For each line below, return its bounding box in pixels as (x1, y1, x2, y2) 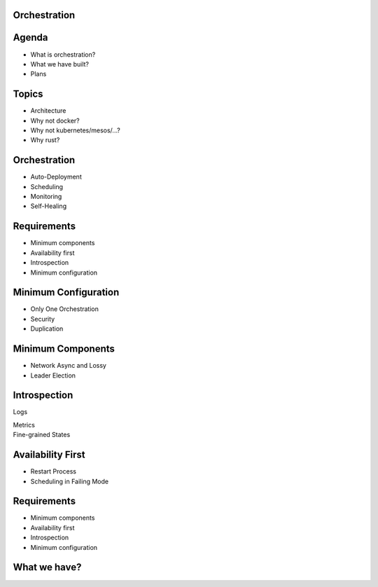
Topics (13, 88, 43, 100)
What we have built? (30, 60, 89, 68)
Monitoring (30, 193, 62, 201)
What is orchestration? (30, 50, 96, 59)
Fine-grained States (13, 431, 71, 439)
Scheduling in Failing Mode (30, 477, 108, 485)
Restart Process (30, 467, 77, 476)
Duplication (30, 324, 64, 333)
